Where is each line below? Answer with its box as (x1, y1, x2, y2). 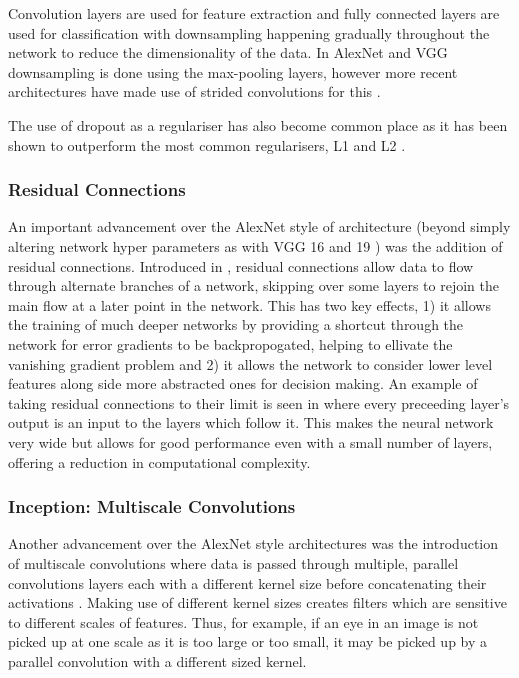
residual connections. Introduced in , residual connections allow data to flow (8, 255, 474, 276)
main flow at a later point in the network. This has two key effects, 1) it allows (8, 294, 491, 315)
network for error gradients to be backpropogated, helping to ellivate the (8, 333, 453, 354)
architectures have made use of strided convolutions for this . (8, 81, 381, 102)
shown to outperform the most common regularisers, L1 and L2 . (8, 134, 406, 155)
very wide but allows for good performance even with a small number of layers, (8, 431, 493, 452)
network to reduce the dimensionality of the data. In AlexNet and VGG (8, 42, 448, 63)
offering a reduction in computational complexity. (8, 451, 311, 472)
